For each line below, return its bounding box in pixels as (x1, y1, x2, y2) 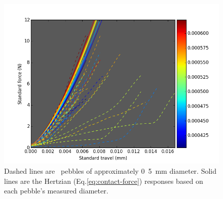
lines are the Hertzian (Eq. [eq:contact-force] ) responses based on (4, 175, 203, 186)
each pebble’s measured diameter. (4, 185, 108, 196)
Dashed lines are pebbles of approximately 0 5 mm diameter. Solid (4, 166, 216, 176)
